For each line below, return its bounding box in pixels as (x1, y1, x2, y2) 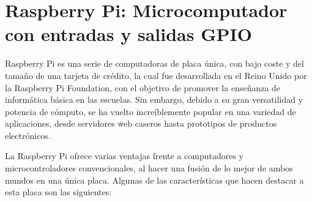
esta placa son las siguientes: (5, 185, 112, 198)
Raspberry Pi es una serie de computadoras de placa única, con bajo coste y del (5, 57, 304, 70)
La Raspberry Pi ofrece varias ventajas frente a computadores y (5, 149, 243, 162)
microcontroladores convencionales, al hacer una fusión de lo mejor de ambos (5, 162, 293, 174)
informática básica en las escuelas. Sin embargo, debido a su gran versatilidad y (5, 93, 303, 106)
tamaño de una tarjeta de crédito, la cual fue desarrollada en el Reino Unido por (5, 69, 307, 81)
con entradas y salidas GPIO (5, 21, 252, 47)
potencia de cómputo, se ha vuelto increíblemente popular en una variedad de (5, 105, 296, 118)
